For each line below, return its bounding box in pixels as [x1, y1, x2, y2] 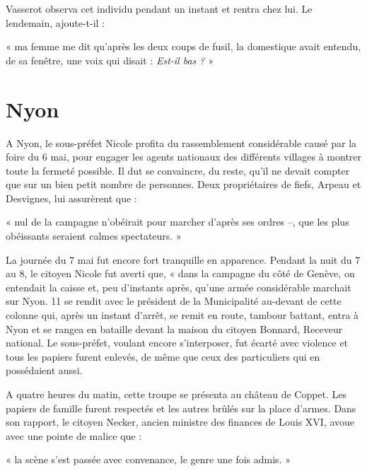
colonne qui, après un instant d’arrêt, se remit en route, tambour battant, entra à [6, 308, 359, 322]
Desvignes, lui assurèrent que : [6, 190, 137, 205]
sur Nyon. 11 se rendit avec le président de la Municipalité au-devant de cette [6, 293, 342, 308]
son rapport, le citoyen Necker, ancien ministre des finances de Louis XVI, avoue [6, 414, 355, 429]
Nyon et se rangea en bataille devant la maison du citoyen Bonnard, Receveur [6, 321, 343, 336]
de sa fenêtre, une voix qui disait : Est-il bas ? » [6, 52, 214, 67]
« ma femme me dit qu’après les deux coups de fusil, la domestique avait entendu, [6, 39, 361, 54]
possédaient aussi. [6, 363, 83, 378]
